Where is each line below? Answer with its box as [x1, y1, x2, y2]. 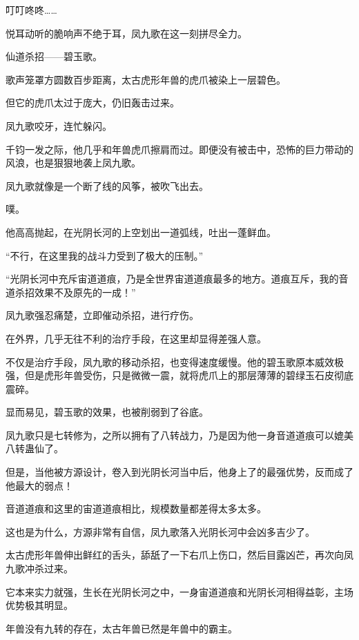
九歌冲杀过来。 [6, 561, 73, 576]
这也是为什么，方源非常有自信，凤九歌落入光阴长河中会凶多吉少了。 [6, 524, 315, 539]
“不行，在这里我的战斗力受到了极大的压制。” [6, 248, 204, 262]
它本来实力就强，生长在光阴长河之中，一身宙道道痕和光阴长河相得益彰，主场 [6, 584, 353, 599]
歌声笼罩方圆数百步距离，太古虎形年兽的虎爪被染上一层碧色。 [6, 72, 286, 86]
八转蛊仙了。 [6, 441, 64, 456]
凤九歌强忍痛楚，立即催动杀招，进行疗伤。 [6, 308, 199, 322]
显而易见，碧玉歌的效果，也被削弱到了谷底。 [6, 405, 208, 419]
